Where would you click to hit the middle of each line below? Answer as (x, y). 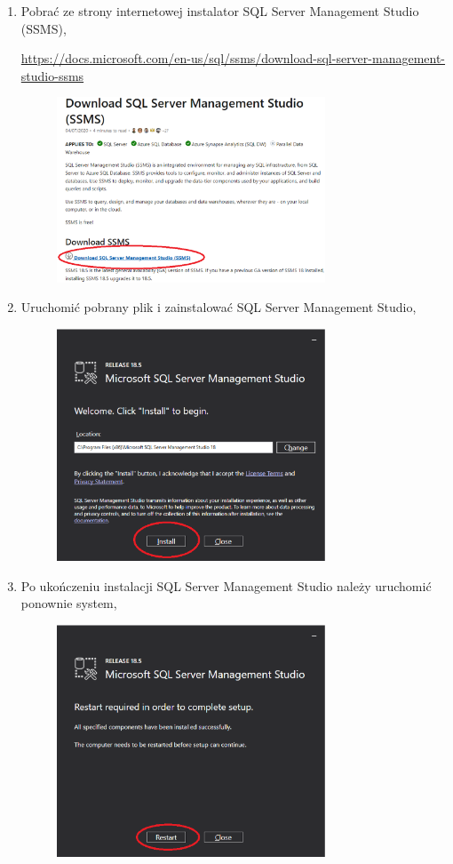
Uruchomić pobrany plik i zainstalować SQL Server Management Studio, (219, 307)
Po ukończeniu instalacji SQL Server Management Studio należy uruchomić (226, 585)
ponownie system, (69, 603)
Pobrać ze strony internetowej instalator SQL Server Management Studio (220, 11)
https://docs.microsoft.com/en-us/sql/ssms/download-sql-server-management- (233, 58)
